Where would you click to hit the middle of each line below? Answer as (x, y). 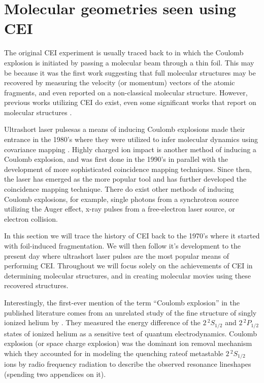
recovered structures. (36, 285)
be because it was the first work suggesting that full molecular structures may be (130, 72)
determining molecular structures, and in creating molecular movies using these (127, 275)
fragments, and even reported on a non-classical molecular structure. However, (126, 92)
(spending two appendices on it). (55, 374)
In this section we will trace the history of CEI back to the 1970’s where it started (132, 236)
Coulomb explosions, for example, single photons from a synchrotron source (122, 199)
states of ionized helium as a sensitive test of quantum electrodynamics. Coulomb (130, 333)
